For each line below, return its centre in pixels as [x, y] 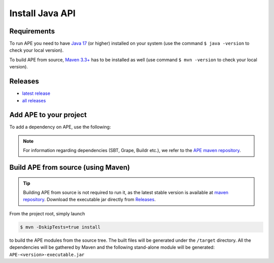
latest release [36, 93]
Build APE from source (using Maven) [70, 167]
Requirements [32, 31]
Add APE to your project [48, 115]
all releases [34, 100]
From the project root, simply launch [47, 213]
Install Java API [42, 13]
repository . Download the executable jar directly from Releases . [89, 200]
